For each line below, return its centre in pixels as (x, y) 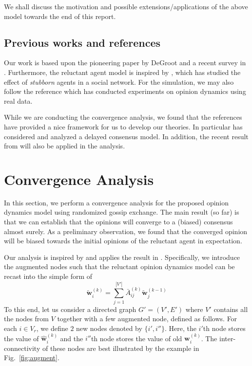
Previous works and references (82, 42)
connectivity (22, 348)
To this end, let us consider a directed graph (70, 309)
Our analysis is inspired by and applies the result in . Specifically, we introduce (122, 257)
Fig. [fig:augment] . (32, 357)
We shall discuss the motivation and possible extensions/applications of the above (126, 6)
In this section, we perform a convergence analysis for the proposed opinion (116, 202)
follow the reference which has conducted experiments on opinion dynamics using (125, 91)
